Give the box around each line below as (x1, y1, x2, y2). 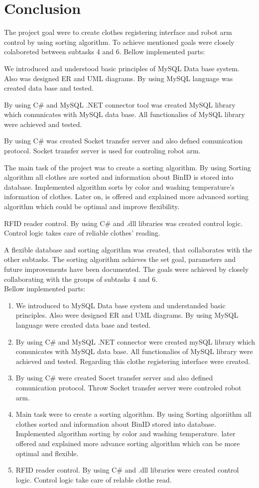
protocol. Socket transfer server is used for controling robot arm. (4, 145, 201, 156)
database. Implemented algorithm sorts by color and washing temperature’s (4, 181, 235, 192)
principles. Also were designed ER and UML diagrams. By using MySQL (15, 310, 239, 320)
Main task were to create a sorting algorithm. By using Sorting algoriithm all (15, 409, 252, 419)
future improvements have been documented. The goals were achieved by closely (4, 264, 249, 274)
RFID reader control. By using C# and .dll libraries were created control (15, 465, 239, 475)
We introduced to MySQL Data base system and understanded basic (15, 300, 226, 310)
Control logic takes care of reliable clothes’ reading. (4, 228, 160, 238)
